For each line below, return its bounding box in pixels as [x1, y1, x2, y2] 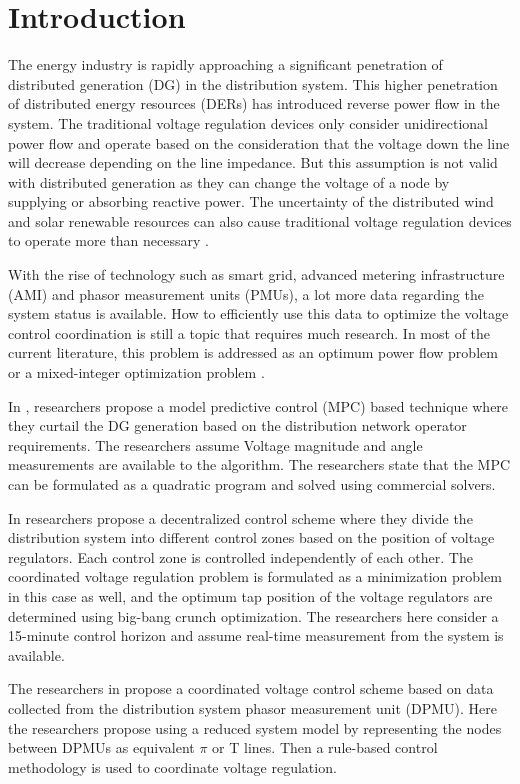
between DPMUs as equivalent [8, 737, 195, 758]
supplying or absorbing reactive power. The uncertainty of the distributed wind [8, 191, 494, 212]
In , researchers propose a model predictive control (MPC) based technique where [8, 395, 509, 416]
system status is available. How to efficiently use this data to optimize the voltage [8, 303, 509, 324]
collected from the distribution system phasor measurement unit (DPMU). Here [8, 697, 498, 718]
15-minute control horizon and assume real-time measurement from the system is [8, 625, 504, 646]
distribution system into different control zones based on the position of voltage [8, 527, 495, 548]
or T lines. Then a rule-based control [212, 737, 438, 758]
